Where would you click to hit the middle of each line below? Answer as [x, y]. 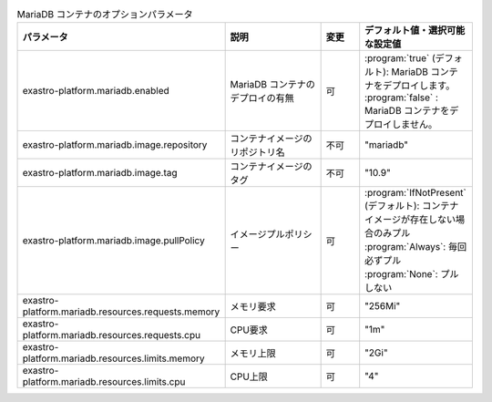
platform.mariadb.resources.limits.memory [113, 358]
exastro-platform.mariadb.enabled [96, 91]
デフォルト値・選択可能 [415, 30]
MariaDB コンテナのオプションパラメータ [105, 15]
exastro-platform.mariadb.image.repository [115, 145]
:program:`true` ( [400, 58]
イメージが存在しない [410, 220]
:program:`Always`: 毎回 [416, 247]
